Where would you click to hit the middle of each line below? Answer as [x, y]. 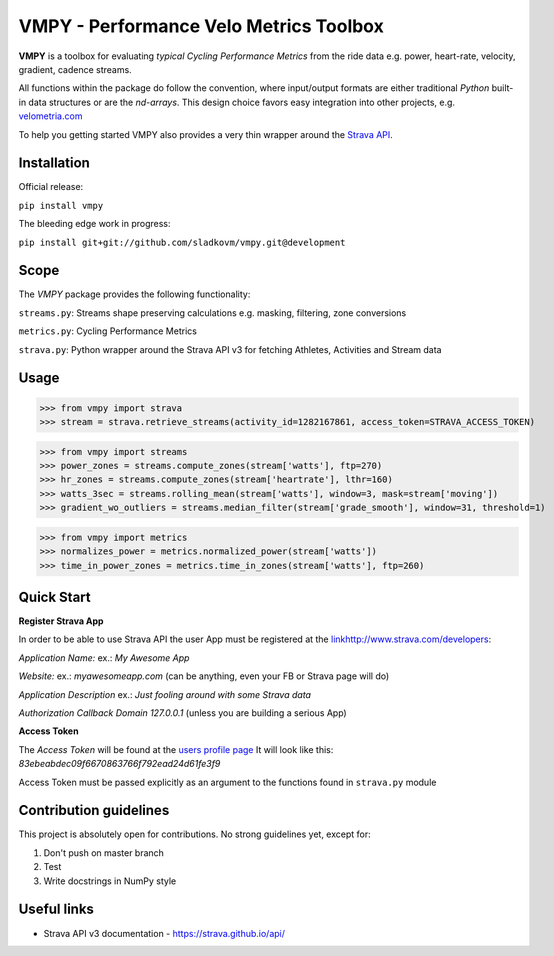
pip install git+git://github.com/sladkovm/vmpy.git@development [182, 242]
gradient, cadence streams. [75, 69]
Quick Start [54, 596]
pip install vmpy [61, 205]
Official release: [51, 187]
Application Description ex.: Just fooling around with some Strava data [165, 694]
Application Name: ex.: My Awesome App [104, 657]
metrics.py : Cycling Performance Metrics [107, 331]
